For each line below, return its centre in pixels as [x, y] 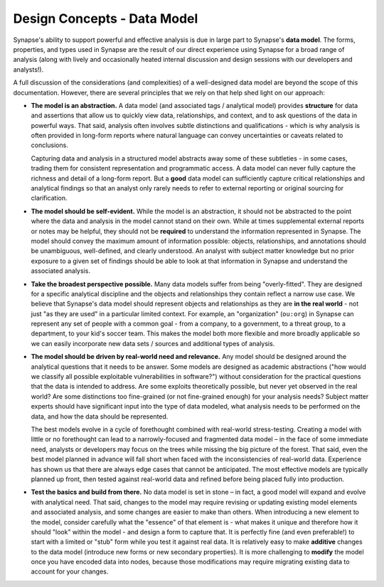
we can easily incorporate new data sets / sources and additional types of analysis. [153, 343]
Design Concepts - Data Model [106, 18]
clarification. [49, 198]
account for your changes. [70, 571]
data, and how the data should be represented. [100, 416]
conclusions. [50, 145]
